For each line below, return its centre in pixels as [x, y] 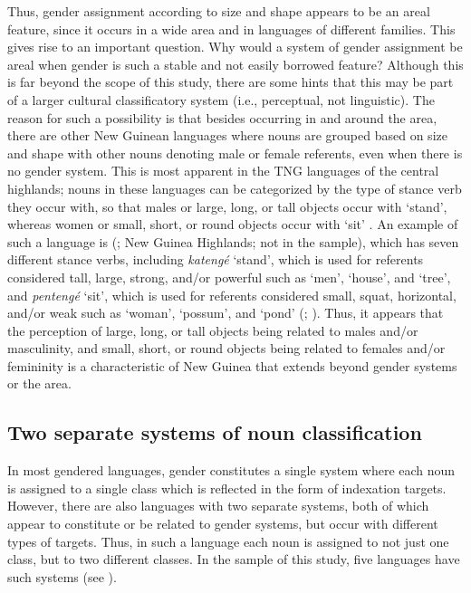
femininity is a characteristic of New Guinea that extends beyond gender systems [232, 365]
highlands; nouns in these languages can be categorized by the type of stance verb [235, 188]
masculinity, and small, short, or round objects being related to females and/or [226, 348]
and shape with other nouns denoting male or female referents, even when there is [235, 153]
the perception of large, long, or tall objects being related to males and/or [213, 330]
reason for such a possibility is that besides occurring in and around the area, [222, 117]
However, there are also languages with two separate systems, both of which [218, 506]
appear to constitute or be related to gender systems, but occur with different [223, 524]
